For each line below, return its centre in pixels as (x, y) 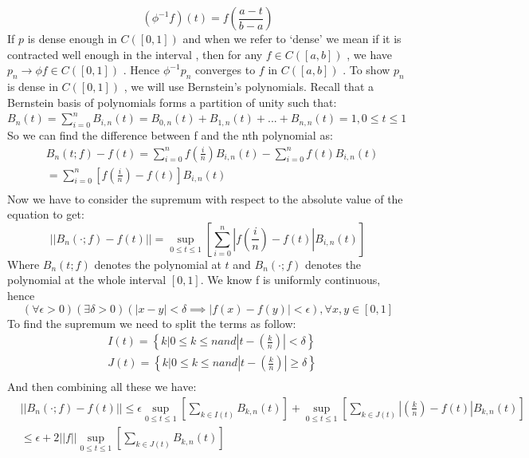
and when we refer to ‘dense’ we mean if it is (292, 38)
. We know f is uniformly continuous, (290, 280)
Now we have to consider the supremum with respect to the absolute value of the (205, 198)
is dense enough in (72, 38)
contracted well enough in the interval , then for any (135, 54)
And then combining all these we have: (102, 387)
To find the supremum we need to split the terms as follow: (152, 323)
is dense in (33, 86)
